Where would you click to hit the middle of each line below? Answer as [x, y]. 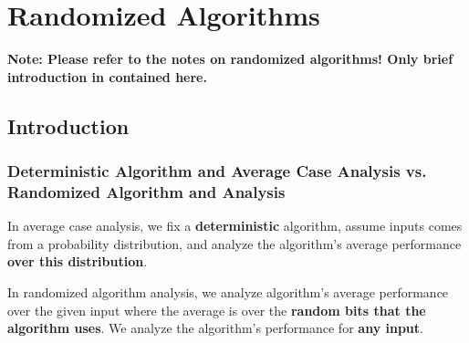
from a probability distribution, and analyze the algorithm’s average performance [234, 243]
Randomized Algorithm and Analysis [146, 191]
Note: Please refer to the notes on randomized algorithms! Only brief [230, 59]
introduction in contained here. [107, 76]
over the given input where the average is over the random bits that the [217, 310]
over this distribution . [78, 261]
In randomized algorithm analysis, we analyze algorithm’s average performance [228, 292]
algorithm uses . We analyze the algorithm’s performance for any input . [215, 328]
